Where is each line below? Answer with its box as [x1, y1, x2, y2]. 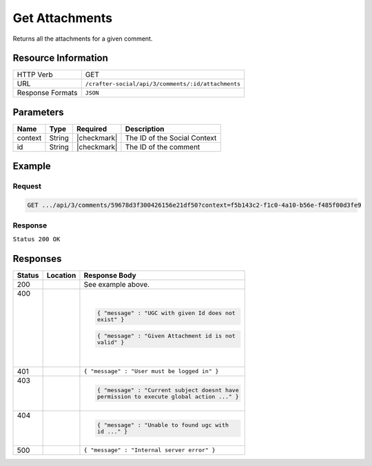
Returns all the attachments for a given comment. [12, 34, 153, 43]
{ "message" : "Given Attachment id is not [96, 332, 236, 340]
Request [12, 181, 41, 191]
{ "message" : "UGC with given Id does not [96, 310, 236, 317]
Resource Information [12, 52, 108, 64]
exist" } [96, 316, 125, 323]
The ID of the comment [125, 142, 200, 152]
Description [125, 124, 165, 134]
